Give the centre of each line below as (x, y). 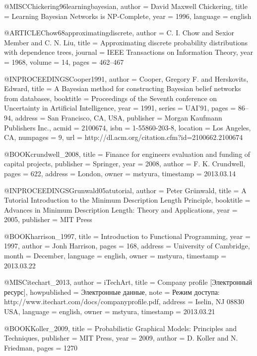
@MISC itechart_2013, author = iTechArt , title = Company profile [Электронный (128, 282)
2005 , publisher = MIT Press (48, 219)
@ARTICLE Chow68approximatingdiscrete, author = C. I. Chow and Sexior (119, 33)
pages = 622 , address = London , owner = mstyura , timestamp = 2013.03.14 (120, 173)
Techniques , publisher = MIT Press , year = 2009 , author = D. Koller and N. (121, 338)
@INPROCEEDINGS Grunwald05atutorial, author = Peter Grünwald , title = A (125, 190)
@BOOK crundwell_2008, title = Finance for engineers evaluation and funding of (127, 154)
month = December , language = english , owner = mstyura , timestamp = (115, 256)
